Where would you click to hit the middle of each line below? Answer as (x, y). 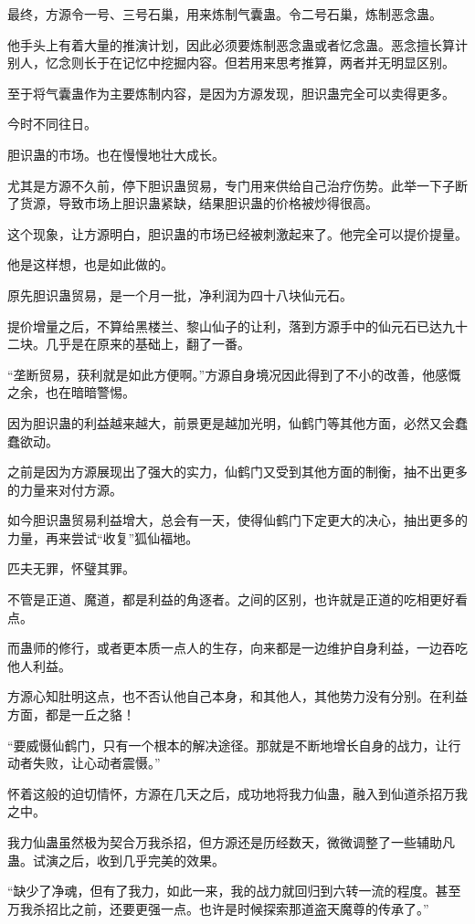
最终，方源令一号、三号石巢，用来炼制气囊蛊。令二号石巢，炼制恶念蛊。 (225, 14)
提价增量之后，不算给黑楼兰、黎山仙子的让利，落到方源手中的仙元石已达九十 (237, 325)
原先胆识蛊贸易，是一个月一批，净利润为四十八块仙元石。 (180, 294)
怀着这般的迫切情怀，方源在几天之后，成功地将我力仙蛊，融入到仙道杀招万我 (237, 793)
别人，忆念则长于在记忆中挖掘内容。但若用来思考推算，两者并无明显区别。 (231, 63)
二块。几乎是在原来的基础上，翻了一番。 (129, 344)
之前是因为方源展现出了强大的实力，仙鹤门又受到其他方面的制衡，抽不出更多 (237, 472)
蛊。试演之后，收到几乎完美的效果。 (116, 860)
